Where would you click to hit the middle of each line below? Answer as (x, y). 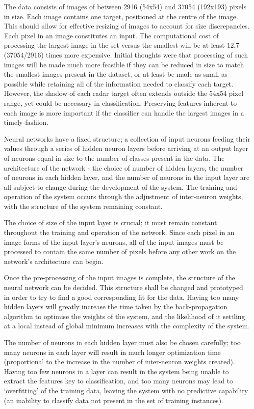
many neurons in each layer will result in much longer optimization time (113, 352)
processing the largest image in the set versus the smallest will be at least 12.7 (122, 45)
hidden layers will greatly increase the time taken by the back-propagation (116, 307)
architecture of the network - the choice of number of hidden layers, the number (124, 167)
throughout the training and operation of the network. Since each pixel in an (119, 232)
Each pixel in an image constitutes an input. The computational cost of (111, 35)
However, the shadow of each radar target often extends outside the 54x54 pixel (124, 93)
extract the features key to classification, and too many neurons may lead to (119, 381)
